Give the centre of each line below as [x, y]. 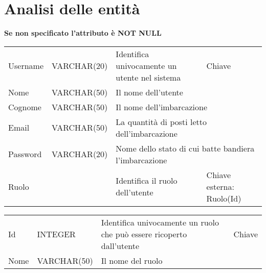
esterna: [220, 186]
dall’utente [120, 245]
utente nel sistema [148, 77]
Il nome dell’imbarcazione [162, 107]
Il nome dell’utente [149, 92]
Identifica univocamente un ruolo [160, 222]
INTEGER [56, 234]
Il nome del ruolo [132, 260]
